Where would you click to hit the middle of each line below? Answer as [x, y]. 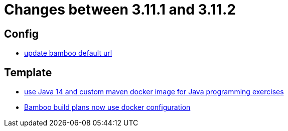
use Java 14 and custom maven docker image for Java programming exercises [154, 92]
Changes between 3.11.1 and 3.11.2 [120, 10]
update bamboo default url [68, 53]
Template [28, 72]
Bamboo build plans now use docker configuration [107, 107]
